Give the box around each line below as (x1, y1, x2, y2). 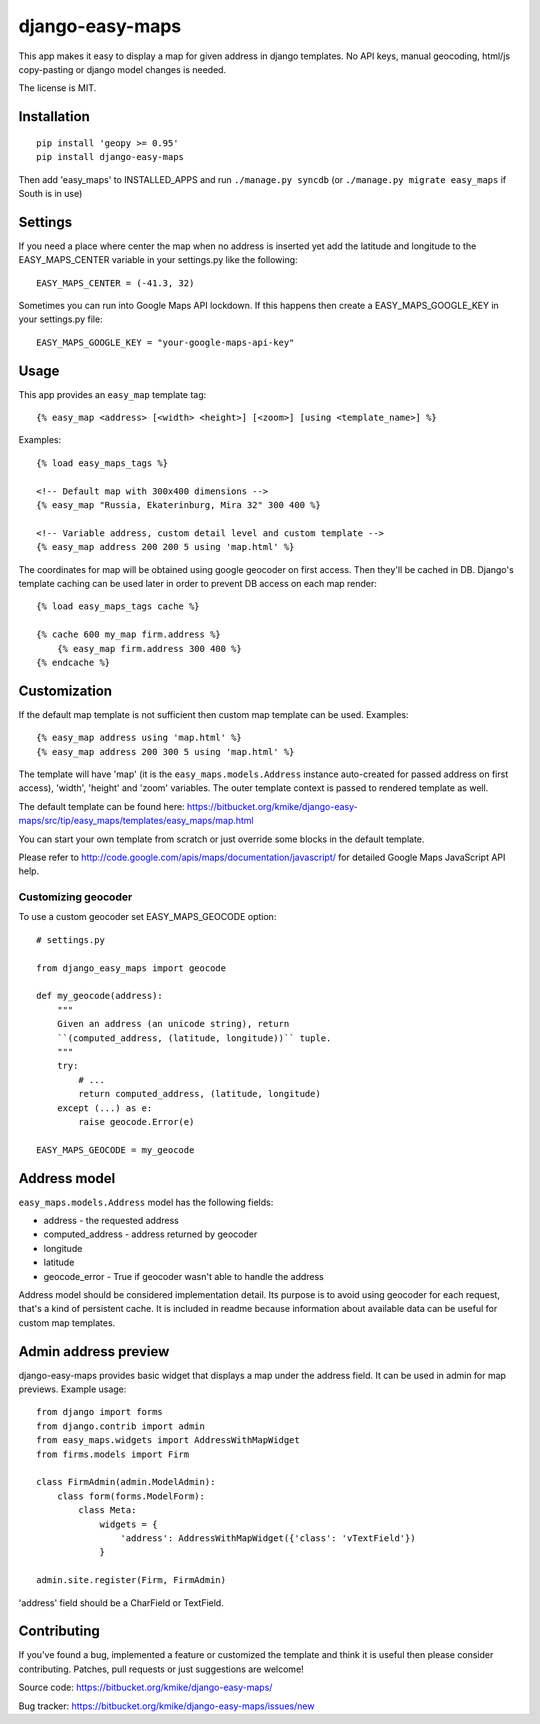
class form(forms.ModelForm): (56, 1490, 205, 1502)
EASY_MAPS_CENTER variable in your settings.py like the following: (18, 254, 299, 266)
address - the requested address (43, 1215, 179, 1227)
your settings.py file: (18, 313, 104, 325)
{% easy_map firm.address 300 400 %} (56, 643, 242, 654)
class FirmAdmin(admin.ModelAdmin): (36, 1476, 216, 1488)
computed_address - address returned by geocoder (43, 1228, 258, 1240)
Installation (18, 108, 90, 125)
